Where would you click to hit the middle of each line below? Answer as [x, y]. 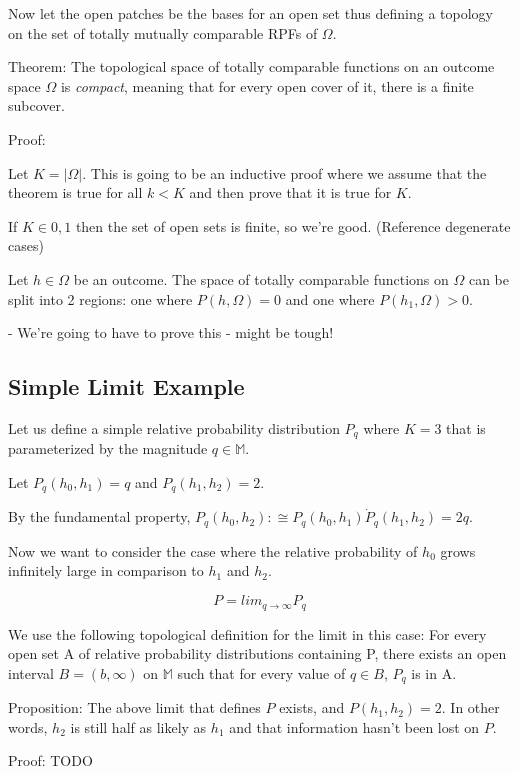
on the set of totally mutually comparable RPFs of [163, 32]
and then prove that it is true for [290, 192]
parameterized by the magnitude [108, 448]
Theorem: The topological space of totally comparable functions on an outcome [251, 66]
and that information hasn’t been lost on [354, 726]
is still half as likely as [138, 726]
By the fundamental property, [99, 516]
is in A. [434, 672]
